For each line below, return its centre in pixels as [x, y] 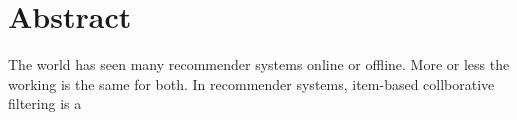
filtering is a [45, 103]
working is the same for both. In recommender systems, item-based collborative [251, 83]
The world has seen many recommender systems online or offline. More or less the [259, 64]
